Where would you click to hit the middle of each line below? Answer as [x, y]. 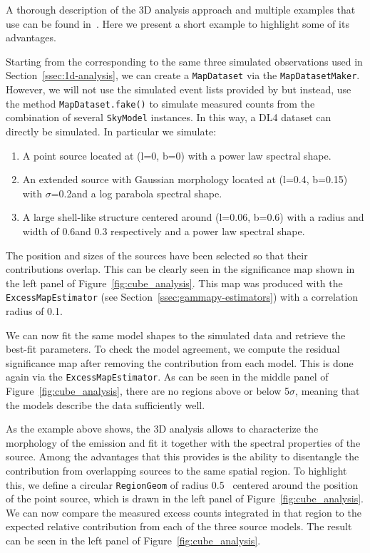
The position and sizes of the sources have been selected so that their [157, 255]
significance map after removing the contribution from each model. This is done [180, 362]
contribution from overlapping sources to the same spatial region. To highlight [176, 470]
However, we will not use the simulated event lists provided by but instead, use [179, 89]
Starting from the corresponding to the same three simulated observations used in [184, 61]
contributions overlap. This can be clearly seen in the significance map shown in [180, 269]
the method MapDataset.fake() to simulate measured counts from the [160, 103]
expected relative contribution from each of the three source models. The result [179, 526]
